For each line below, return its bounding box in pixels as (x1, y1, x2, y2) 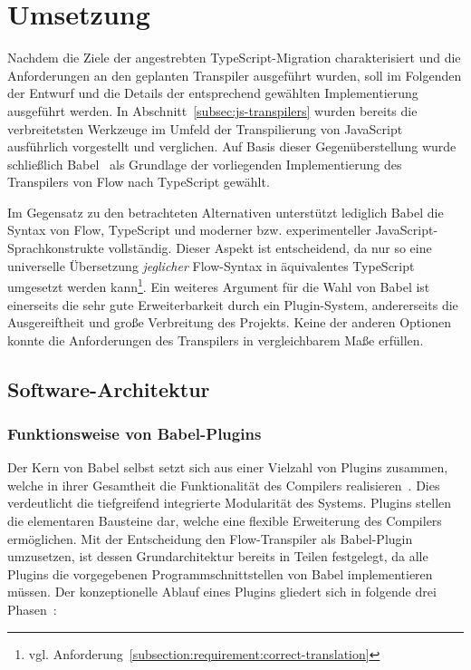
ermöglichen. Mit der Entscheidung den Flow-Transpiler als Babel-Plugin (7, 529, 413, 548)
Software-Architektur (7, 374, 210, 403)
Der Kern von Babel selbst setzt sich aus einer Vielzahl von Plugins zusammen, (7, 458, 448, 477)
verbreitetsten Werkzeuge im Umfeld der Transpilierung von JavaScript (7, 119, 403, 138)
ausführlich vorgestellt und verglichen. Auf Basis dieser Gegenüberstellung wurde (7, 137, 457, 156)
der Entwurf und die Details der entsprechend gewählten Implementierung (7, 83, 418, 102)
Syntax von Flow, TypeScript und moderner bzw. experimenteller (7, 220, 371, 239)
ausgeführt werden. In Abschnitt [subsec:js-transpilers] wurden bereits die (7, 101, 418, 120)
